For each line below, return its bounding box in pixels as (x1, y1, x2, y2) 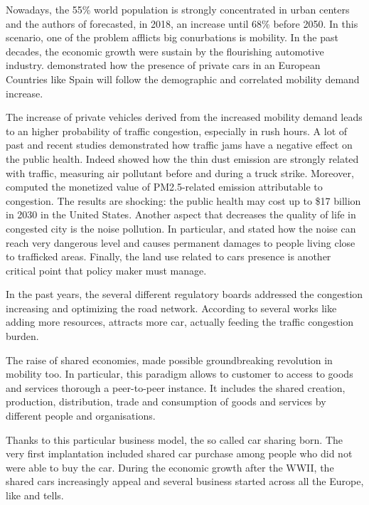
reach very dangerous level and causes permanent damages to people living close (6, 235, 355, 250)
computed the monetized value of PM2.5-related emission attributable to (6, 179, 323, 194)
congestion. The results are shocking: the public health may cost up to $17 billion (6, 193, 361, 208)
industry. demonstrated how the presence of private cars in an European (6, 58, 321, 73)
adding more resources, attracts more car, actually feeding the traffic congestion (6, 314, 353, 329)
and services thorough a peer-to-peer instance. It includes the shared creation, (6, 380, 346, 395)
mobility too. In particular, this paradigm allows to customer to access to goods (6, 366, 353, 381)
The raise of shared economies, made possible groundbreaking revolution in (6, 352, 333, 367)
